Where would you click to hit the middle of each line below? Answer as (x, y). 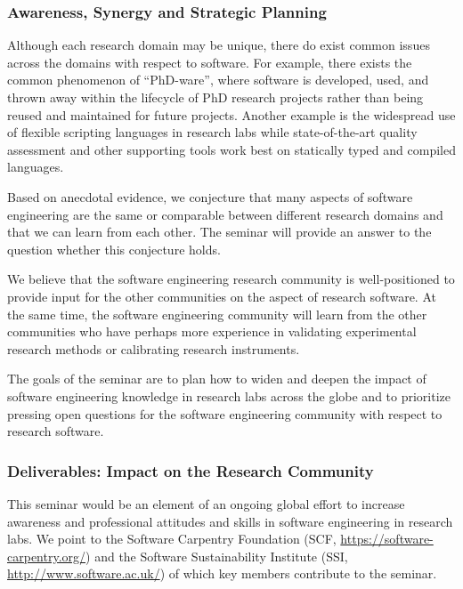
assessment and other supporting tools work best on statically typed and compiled (231, 149)
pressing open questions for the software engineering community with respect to (225, 413)
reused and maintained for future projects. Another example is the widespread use (231, 114)
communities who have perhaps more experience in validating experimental (212, 331)
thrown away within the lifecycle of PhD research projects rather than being (215, 97)
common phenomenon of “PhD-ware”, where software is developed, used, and (218, 80)
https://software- (387, 539)
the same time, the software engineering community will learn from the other (217, 314)
